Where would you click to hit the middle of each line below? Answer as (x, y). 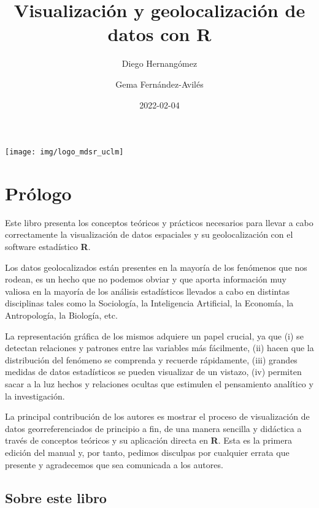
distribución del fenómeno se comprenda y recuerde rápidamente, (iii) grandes (151, 359)
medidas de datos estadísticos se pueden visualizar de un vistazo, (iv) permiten (153, 372)
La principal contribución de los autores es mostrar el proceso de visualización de (157, 416)
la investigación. (35, 396)
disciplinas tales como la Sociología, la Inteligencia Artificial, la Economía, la (149, 303)
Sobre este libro (56, 497)
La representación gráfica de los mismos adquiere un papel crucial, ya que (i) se (154, 336)
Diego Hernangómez (159, 63)
